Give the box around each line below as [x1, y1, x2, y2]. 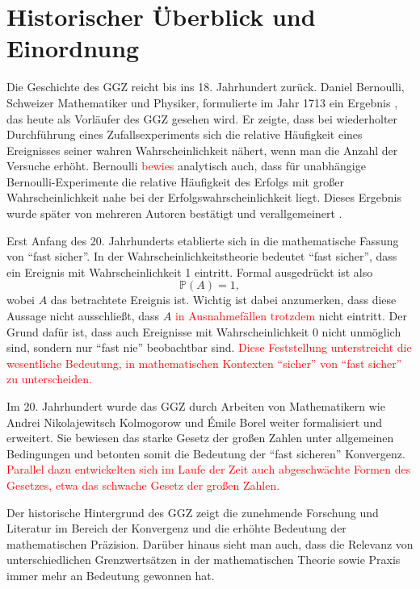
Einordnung [6, 31, 140, 65]
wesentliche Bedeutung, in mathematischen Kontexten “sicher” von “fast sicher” [6, 354, 402, 371]
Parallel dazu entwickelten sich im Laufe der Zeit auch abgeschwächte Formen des [6, 461, 411, 478]
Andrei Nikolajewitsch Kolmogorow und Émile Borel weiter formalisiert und [6, 413, 383, 430]
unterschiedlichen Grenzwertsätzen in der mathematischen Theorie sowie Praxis [6, 551, 401, 568]
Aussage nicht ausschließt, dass [6, 307, 160, 324]
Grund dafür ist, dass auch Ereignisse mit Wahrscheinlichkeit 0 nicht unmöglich [6, 323, 401, 340]
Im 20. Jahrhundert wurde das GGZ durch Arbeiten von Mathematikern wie [6, 398, 385, 414]
